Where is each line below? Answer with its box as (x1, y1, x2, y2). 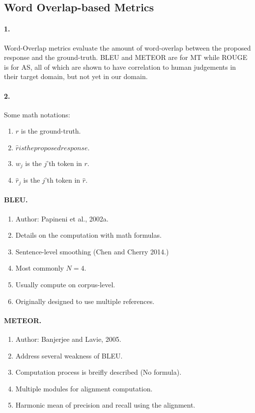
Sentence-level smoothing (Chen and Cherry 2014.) (15, 246, 169, 256)
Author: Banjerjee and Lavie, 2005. (15, 334, 121, 344)
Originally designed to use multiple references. (15, 296, 155, 306)
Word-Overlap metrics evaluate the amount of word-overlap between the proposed (4, 42, 251, 53)
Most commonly (15, 263, 64, 273)
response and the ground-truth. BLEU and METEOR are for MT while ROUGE (4, 52, 248, 62)
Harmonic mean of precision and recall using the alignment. (15, 400, 196, 410)
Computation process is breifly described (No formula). (15, 367, 182, 377)
